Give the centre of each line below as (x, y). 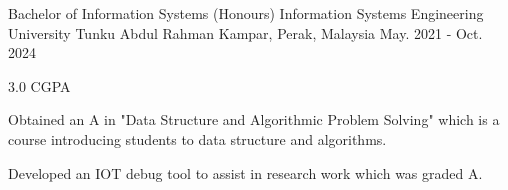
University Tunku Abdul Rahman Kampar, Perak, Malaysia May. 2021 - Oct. (245, 32)
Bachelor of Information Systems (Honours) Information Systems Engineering (246, 13)
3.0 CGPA (39, 85)
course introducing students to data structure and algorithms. (197, 138)
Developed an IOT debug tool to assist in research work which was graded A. (245, 172)
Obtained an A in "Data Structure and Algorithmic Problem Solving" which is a (254, 119)
